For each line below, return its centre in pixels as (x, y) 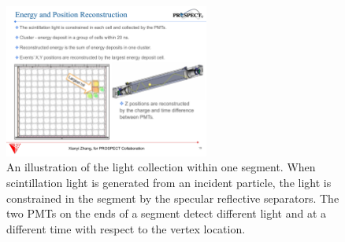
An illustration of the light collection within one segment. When (161, 167)
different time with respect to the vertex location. (126, 228)
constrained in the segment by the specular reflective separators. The (173, 198)
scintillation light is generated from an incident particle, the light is (169, 182)
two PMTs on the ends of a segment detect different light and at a (167, 213)
